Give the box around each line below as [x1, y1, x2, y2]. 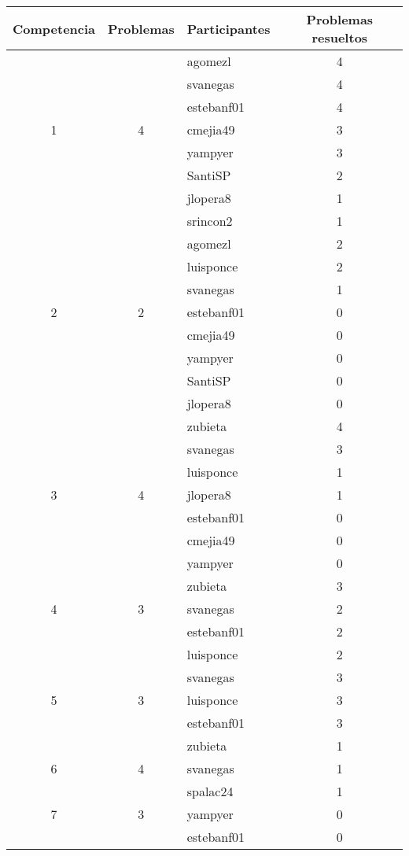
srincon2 [186, 212, 233, 230]
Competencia [13, 19, 96, 38]
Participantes [186, 19, 271, 38]
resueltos [311, 28, 368, 46]
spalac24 [186, 782, 234, 800]
